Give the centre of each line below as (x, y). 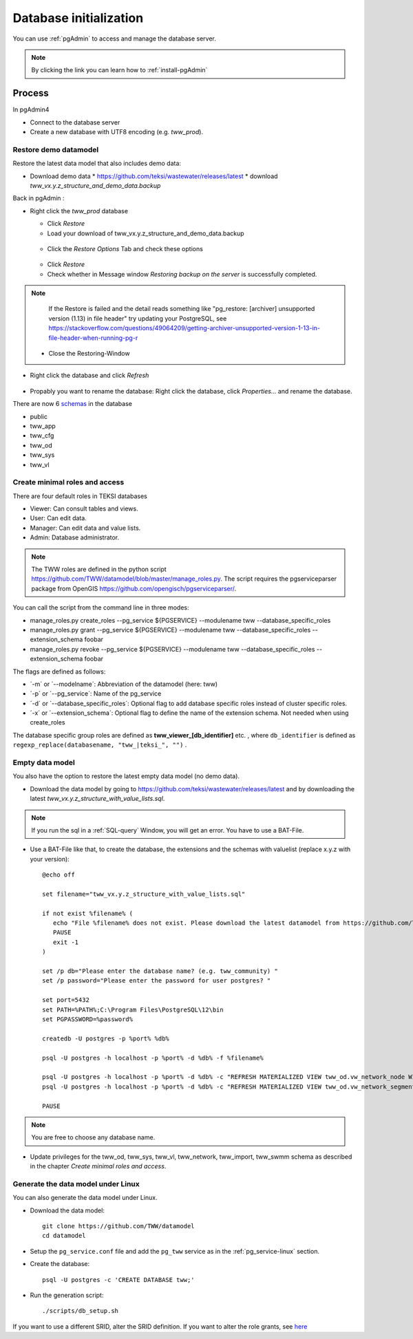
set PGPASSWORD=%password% (88, 1019)
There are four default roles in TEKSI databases (80, 496)
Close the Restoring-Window (89, 354)
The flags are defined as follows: (59, 672)
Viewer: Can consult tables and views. (84, 508)
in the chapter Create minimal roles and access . (98, 1166)
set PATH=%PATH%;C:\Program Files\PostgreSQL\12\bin (133, 1009)
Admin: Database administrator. (75, 537)
